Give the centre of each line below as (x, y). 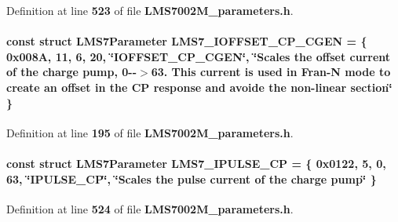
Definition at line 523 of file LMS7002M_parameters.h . (150, 10)
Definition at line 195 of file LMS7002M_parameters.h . (150, 132)
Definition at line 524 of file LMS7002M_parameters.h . (150, 208)
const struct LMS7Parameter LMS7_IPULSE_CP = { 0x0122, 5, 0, (196, 163)
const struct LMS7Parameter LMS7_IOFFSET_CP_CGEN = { (187, 41)
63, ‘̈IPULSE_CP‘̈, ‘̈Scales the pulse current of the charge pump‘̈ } (192, 178)
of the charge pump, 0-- (72, 72)
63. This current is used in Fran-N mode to (271, 72)
